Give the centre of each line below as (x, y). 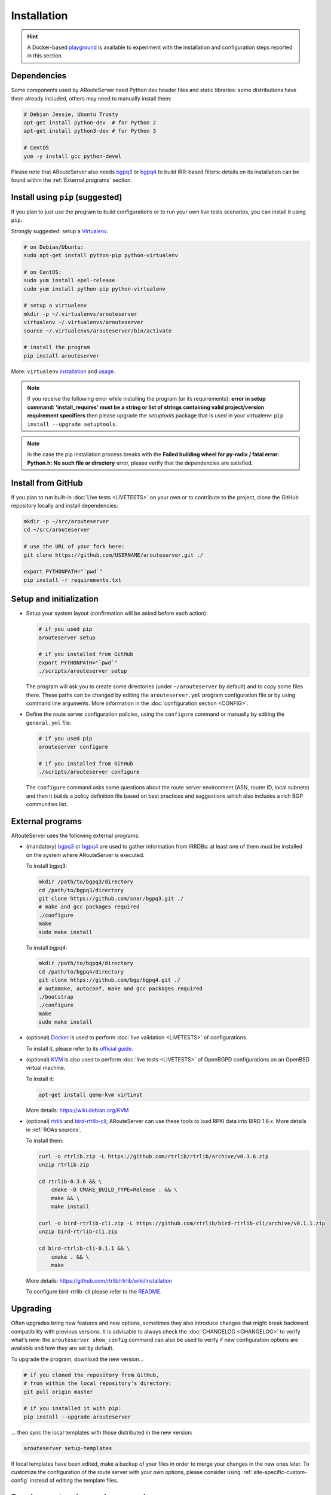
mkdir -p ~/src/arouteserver (66, 521)
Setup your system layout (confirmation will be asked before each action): (117, 614)
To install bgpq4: (47, 947)
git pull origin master (59, 1392)
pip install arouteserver (62, 356)
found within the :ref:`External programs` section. (72, 180)
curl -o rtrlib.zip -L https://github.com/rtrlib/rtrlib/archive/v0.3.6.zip (154, 1156)
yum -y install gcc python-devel (73, 156)
